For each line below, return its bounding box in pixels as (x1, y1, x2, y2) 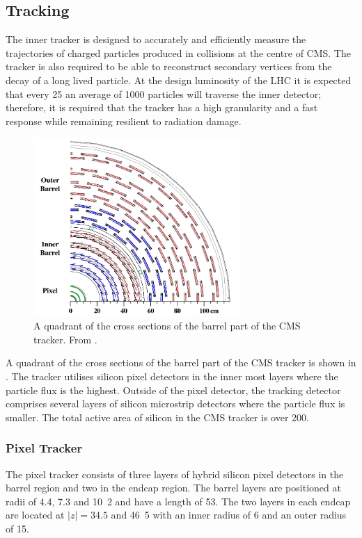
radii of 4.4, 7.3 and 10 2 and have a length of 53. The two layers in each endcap (6, 494, 351, 508)
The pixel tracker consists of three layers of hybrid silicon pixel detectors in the (6, 466, 344, 481)
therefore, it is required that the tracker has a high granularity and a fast (6, 100, 318, 115)
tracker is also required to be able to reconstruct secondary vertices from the (6, 59, 332, 74)
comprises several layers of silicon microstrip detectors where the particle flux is (6, 396, 345, 411)
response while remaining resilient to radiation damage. (6, 113, 242, 128)
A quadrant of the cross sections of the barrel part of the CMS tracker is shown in (6, 355, 356, 370)
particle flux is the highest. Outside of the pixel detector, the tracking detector (6, 382, 341, 397)
